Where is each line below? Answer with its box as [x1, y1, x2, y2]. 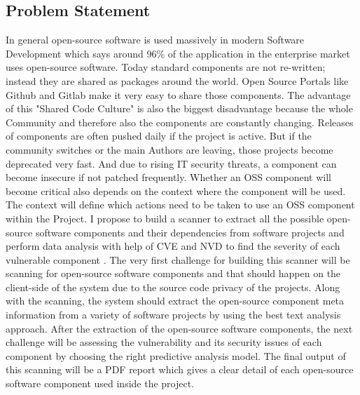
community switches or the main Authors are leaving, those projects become [6, 142, 333, 156]
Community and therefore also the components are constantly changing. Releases [6, 114, 354, 129]
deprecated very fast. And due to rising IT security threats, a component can [6, 156, 337, 170]
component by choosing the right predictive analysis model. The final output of [6, 348, 346, 363]
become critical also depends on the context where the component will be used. [6, 183, 346, 198]
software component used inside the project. [6, 376, 195, 391]
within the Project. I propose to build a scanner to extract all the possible [6, 210, 324, 225]
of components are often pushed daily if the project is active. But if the [6, 128, 312, 143]
